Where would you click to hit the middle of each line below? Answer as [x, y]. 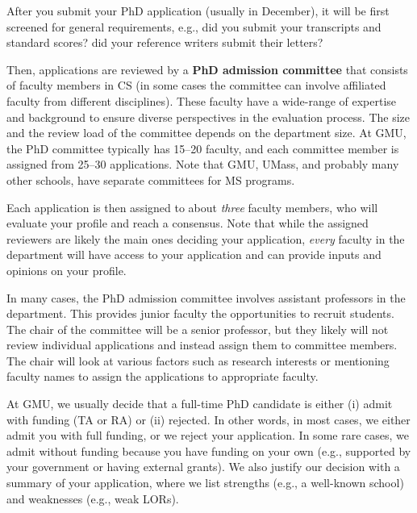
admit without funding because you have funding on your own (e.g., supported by [209, 450]
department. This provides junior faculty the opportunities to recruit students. [200, 313]
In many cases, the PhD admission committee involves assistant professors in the [206, 297]
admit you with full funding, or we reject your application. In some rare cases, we [208, 435]
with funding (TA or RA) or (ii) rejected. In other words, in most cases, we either [208, 419]
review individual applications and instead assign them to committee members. [202, 345]
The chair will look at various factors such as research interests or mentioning [198, 360]
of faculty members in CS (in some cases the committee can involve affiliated [196, 85]
